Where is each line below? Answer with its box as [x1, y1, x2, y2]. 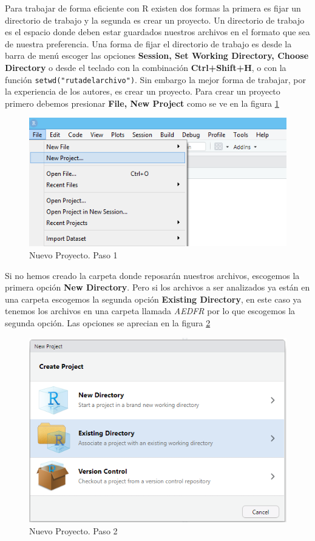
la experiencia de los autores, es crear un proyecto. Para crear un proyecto [5, 85, 280, 98]
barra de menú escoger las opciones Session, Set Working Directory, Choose [5, 49, 309, 62]
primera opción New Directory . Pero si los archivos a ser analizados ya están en [5, 281, 310, 294]
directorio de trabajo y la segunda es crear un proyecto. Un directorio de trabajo [5, 13, 305, 26]
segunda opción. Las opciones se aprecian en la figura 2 [5, 316, 211, 329]
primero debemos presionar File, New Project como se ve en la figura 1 [5, 96, 279, 109]
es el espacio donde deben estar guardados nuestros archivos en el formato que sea [5, 25, 310, 38]
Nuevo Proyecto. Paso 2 [29, 524, 118, 537]
